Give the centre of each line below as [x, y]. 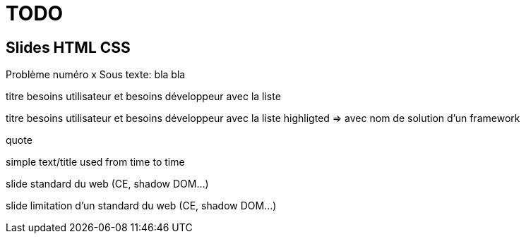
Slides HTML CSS [68, 47]
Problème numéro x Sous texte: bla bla [96, 75]
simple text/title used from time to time [95, 162]
